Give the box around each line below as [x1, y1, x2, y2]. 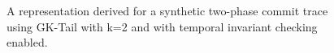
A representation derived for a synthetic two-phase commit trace [7, 2, 328, 18]
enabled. [7, 34, 48, 51]
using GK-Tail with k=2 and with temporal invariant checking [7, 18, 318, 35]
